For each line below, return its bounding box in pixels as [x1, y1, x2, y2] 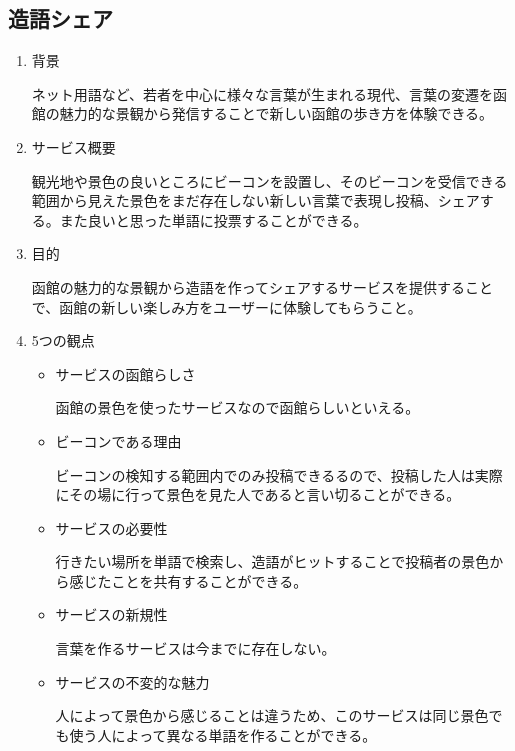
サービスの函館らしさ [55, 363, 196, 384]
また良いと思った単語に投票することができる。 [59, 209, 368, 230]
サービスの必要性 [55, 517, 168, 538]
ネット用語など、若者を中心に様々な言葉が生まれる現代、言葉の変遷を [31, 83, 494, 104]
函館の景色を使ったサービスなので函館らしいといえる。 [55, 397, 420, 418]
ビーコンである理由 [55, 430, 182, 451]
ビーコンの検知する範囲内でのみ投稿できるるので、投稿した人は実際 [55, 464, 503, 485]
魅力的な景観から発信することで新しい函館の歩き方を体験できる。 [59, 103, 494, 124]
